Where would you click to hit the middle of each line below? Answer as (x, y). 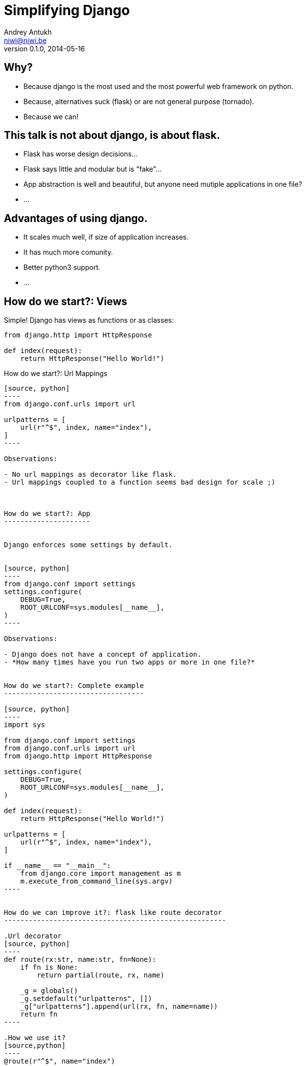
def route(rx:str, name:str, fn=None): (80, 960)
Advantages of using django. (76, 218)
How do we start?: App (47, 514)
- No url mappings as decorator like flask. (91, 475)
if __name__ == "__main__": (58, 866)
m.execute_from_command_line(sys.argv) (96, 881)
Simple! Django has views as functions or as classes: (89, 320)
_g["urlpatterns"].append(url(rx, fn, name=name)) (119, 1007)
